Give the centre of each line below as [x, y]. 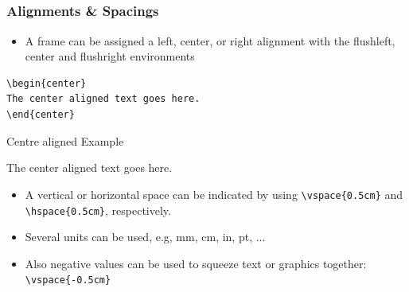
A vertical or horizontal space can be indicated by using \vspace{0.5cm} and [214, 194]
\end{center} [41, 115]
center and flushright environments [110, 56]
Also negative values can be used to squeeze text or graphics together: [196, 263]
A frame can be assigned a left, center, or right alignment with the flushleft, [210, 40]
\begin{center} [47, 83]
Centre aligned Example [65, 140]
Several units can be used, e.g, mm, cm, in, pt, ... [145, 237]
